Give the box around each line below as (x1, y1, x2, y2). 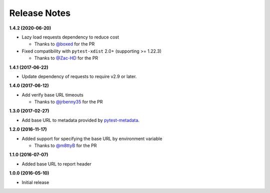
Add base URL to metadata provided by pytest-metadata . (21, 117, 140, 123)
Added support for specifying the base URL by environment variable (21, 135, 162, 141)
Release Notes (9, 7, 71, 18)
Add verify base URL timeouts (21, 91, 83, 97)
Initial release (21, 179, 49, 185)
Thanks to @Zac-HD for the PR (34, 55, 98, 61)
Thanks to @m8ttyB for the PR (34, 142, 97, 148)
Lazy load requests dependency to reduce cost (21, 34, 119, 40)
